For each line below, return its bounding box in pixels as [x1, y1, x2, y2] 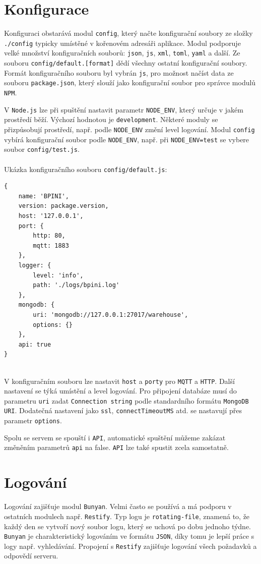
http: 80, [33, 232, 66, 240]
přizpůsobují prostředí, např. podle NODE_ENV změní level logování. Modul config [4, 124, 255, 135]
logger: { [18, 262, 51, 269]
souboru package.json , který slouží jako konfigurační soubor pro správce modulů [4, 77, 256, 88]
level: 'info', [33, 271, 84, 279]
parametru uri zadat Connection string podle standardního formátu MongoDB [4, 395, 249, 406]
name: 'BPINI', [18, 192, 69, 200]
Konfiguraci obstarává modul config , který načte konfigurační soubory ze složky [4, 28, 253, 38]
